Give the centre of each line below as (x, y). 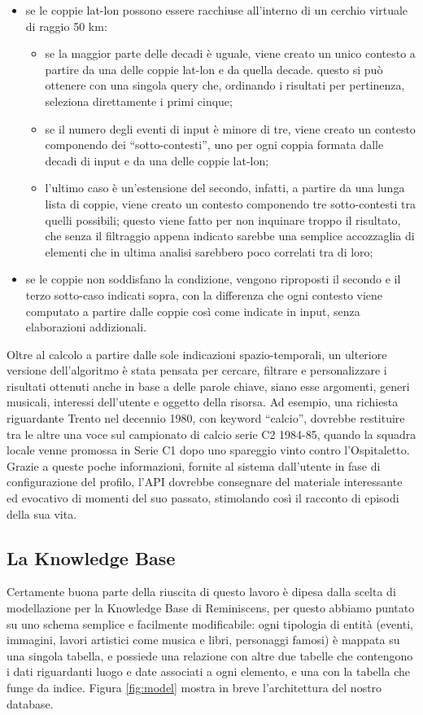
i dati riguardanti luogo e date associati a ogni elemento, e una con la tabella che (209, 671)
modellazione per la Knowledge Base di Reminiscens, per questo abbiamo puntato (211, 608)
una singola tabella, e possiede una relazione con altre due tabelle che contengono (210, 655)
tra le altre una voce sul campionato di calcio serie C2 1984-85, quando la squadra (211, 434)
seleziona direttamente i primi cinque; (139, 101)
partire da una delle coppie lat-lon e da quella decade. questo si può (214, 69)
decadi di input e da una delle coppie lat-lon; (157, 160)
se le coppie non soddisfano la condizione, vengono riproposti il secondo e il (213, 279)
